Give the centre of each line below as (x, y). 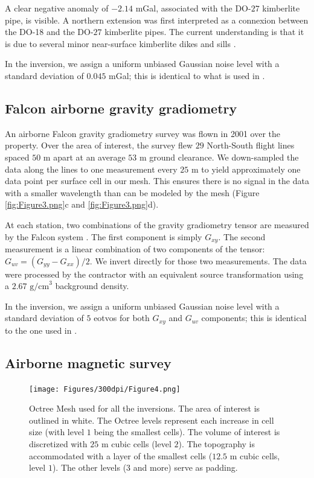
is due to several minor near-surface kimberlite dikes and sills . (120, 43)
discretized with (58, 444)
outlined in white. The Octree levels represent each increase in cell (152, 420)
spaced (17, 157)
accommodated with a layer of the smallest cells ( (121, 455)
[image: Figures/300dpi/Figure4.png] (105, 389)
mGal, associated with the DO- (193, 8)
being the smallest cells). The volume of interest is (187, 432)
